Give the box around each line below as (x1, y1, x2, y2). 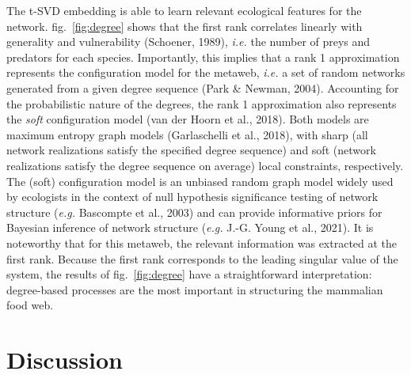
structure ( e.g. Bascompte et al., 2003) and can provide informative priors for (6, 203, 382, 220)
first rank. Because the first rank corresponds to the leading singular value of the (6, 250, 398, 267)
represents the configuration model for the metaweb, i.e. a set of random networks (6, 64, 405, 81)
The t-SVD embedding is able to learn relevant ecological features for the (6, 2, 362, 18)
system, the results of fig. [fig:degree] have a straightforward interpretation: (6, 266, 372, 282)
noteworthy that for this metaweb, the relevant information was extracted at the (6, 234, 398, 251)
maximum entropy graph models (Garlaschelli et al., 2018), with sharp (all (6, 126, 368, 142)
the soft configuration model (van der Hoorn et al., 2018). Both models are (6, 111, 369, 127)
